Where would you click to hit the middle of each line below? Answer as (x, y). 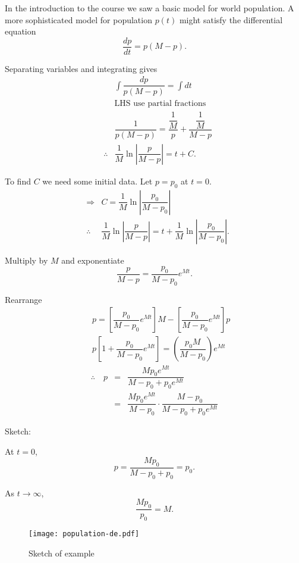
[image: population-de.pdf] (84, 534)
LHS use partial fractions (160, 103)
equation (21, 31)
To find (18, 181)
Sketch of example (62, 553)
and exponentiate (93, 260)
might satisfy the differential (231, 19)
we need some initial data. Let (97, 181)
